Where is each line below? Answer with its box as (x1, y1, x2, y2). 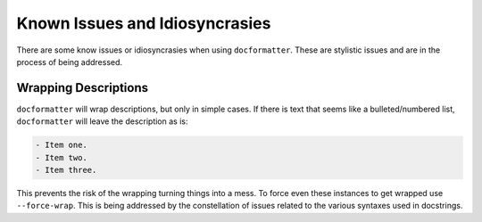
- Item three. (35, 165, 97, 175)
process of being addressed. (16, 56, 123, 67)
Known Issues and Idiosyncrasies (16, 13, 271, 33)
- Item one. (35, 140, 88, 151)
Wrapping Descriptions (16, 80, 149, 95)
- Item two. (35, 152, 88, 162)
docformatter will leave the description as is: (16, 116, 188, 127)
